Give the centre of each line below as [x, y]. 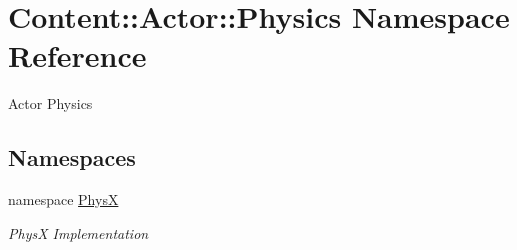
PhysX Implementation [78, 232]
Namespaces [72, 157]
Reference [77, 55]
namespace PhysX [63, 199]
